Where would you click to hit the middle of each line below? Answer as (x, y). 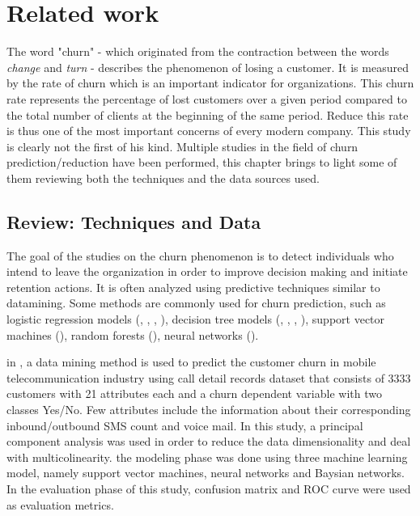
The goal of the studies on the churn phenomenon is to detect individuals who (200, 255)
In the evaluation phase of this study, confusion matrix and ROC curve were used (209, 488)
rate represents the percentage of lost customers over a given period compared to (207, 98)
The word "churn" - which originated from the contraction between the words (198, 51)
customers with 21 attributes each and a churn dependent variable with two (194, 393)
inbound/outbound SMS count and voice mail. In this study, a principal (185, 425)
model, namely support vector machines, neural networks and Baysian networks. (206, 473)
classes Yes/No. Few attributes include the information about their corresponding (209, 410)
